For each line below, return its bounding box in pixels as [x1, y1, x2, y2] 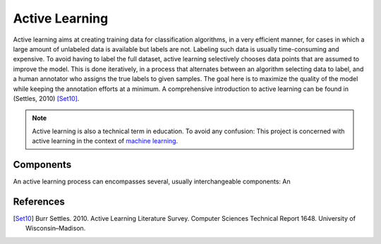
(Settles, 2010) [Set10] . [13, 94, 80, 102]
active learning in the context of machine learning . [32, 137, 179, 145]
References [13, 195, 65, 207]
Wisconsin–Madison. [25, 224, 86, 233]
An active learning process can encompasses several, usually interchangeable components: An [13, 177, 291, 185]
